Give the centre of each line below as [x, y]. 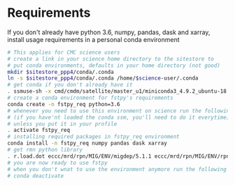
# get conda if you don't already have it [70, 85]
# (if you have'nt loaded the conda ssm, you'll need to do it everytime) [119, 117]
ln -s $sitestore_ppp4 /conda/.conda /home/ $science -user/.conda [103, 78]
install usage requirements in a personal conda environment [93, 39]
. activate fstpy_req [39, 131]
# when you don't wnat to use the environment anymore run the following [117, 169]
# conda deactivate [36, 176]
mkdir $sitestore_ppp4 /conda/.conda [60, 72]
